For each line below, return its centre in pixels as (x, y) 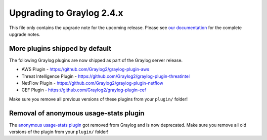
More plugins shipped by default (60, 49)
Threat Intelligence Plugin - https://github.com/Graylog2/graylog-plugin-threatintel (106, 76)
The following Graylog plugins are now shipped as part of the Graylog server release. (96, 60)
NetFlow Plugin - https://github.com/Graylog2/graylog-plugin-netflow (92, 83)
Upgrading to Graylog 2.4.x (66, 13)
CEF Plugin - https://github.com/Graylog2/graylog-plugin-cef (84, 90)
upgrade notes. (25, 34)
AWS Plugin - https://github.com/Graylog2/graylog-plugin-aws (85, 70)
